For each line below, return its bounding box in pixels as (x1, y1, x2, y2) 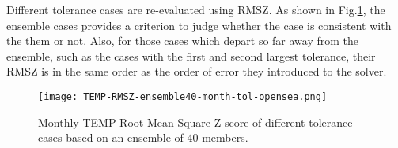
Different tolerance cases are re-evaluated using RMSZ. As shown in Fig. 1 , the (6, 2, 385, 17)
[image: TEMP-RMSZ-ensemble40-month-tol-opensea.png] (38, 91, 328, 102)
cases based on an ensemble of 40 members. (38, 129, 248, 146)
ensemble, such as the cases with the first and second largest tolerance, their (6, 47, 376, 64)
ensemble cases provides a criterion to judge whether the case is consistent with (6, 17, 392, 33)
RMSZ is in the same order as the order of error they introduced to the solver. (6, 63, 387, 80)
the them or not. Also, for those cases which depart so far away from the (6, 32, 359, 49)
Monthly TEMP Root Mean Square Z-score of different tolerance (38, 113, 353, 130)
